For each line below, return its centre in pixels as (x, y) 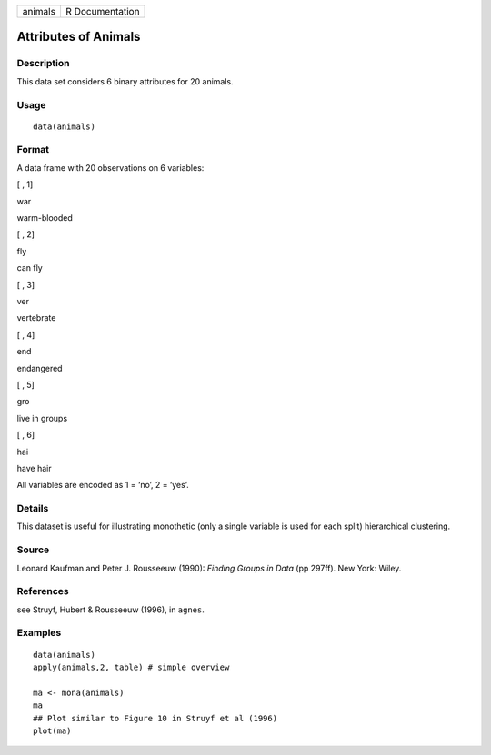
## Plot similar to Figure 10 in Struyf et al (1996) (155, 718)
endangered (40, 368)
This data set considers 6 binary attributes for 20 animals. (125, 81)
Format (33, 150)
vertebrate (36, 318)
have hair (34, 468)
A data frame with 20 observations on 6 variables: (110, 167)
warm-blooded (45, 218)
